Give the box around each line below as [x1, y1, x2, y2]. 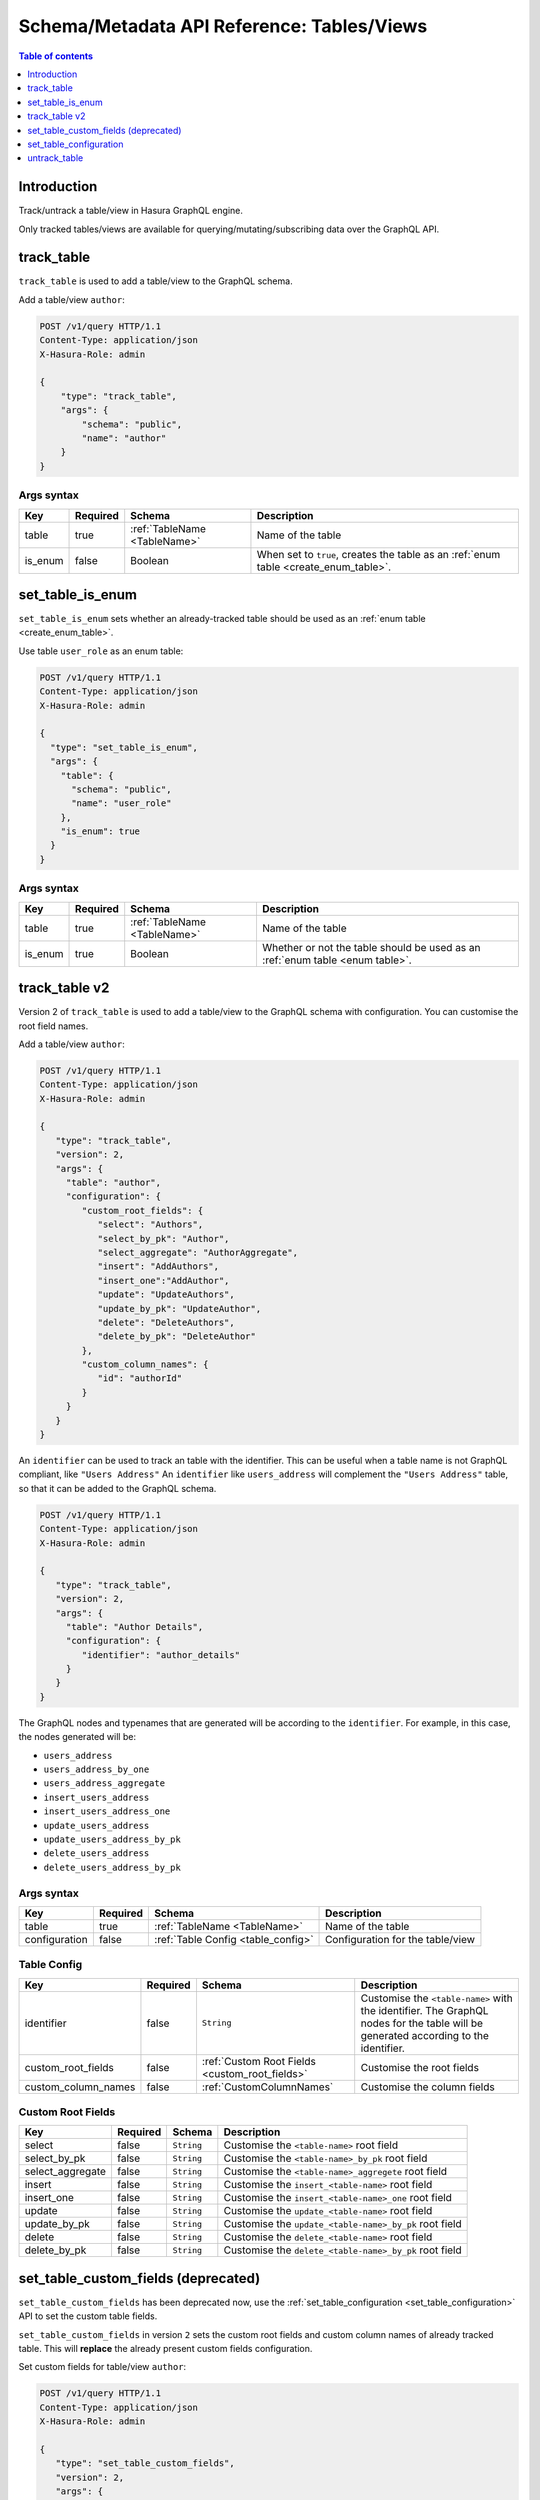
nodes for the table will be [360, 2016, 484, 2030]
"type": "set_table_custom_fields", [55, 2458, 235, 2469]
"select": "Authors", [97, 1219, 204, 1230]
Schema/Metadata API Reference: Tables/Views [18, 15, 428, 37]
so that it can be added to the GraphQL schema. [18, 1482, 217, 1494]
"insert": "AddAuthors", [97, 1261, 220, 1272]
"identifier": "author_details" [81, 1649, 240, 1660]
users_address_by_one [43, 1764, 150, 1775]
